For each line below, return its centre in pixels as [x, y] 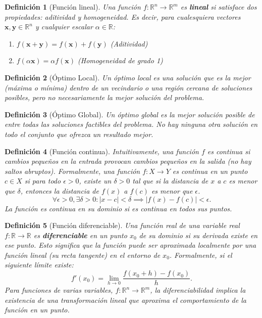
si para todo [43, 181]
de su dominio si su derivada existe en [198, 235]
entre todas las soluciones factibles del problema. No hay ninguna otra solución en [131, 124]
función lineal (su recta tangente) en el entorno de [83, 255]
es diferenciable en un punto [80, 235]
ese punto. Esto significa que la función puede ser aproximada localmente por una [130, 245]
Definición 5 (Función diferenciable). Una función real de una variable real [122, 225]
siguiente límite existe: [39, 265]
